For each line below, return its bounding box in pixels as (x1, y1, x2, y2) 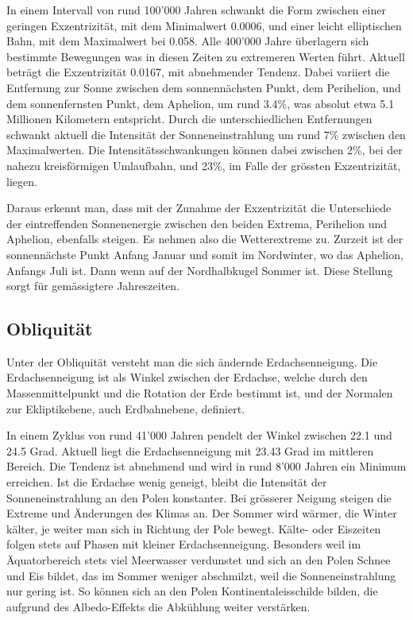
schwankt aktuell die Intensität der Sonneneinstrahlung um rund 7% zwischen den (6, 126, 406, 142)
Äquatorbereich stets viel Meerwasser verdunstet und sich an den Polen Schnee (6, 552, 391, 568)
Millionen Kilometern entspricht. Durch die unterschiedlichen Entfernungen (6, 110, 372, 127)
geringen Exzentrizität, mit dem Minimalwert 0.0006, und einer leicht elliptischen (6, 17, 402, 33)
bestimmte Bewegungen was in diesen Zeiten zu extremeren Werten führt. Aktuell (6, 48, 405, 64)
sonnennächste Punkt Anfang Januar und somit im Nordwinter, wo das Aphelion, (6, 246, 403, 262)
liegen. (6, 172, 37, 189)
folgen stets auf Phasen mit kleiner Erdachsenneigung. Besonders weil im (6, 536, 361, 552)
